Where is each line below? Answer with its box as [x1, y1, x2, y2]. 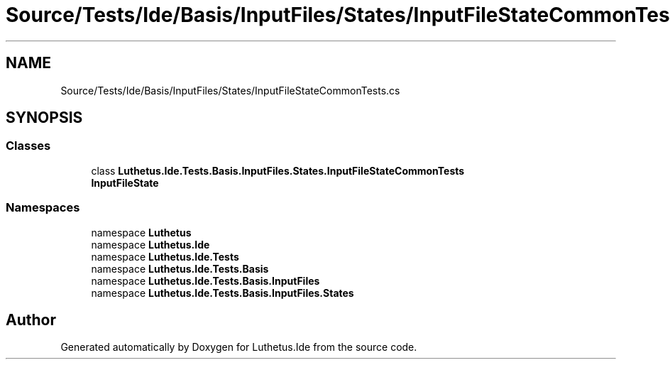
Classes [6, 138, 51, 153]
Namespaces [6, 200, 80, 215]
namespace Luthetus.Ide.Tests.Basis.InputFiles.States [91, 286, 354, 299]
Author [6, 310, 56, 329]
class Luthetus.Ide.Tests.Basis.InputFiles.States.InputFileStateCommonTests [91, 164, 465, 177]
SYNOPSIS [6, 109, 83, 127]
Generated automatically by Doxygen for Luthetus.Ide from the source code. [60, 341, 417, 354]
